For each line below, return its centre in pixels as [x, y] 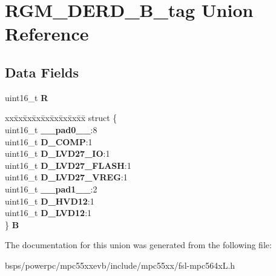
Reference [47, 34]
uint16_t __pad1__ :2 [51, 189]
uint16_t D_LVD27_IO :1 [57, 153]
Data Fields [42, 72]
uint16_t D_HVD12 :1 [50, 201]
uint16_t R [27, 97]
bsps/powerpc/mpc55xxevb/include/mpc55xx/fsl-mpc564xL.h [120, 265]
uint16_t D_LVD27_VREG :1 [66, 177]
